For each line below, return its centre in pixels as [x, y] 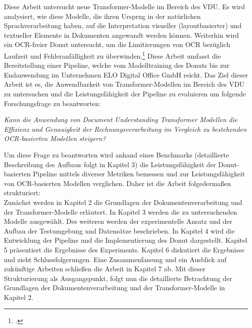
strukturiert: [22, 193]
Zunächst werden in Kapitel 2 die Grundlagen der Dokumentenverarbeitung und [123, 202]
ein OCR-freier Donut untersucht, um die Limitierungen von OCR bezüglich [117, 44]
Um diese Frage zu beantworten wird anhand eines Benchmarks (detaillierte [117, 154]
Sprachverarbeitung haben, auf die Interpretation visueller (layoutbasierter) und [123, 25]
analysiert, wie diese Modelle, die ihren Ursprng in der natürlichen [102, 16]
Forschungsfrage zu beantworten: [52, 103]
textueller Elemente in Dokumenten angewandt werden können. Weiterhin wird [121, 35]
